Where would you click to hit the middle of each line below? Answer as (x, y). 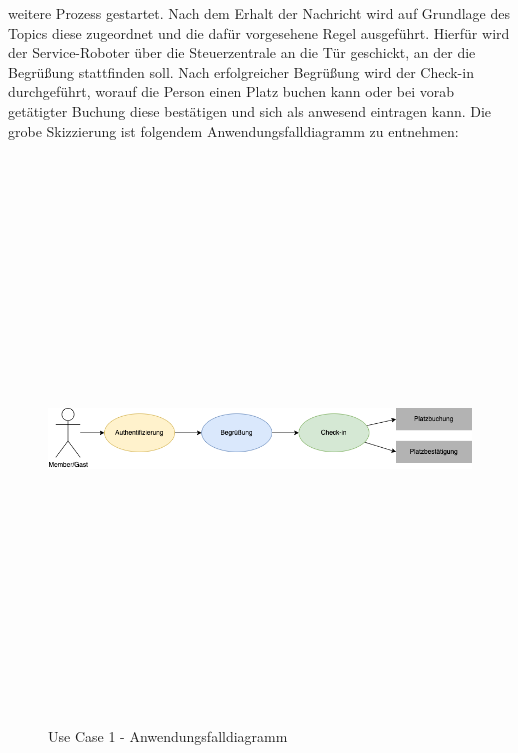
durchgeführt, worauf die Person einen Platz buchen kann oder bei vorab (231, 91)
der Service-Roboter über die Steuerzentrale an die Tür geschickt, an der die (242, 52)
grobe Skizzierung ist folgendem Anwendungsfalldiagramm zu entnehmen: (233, 130)
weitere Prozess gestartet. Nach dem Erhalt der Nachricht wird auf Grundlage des (259, 13)
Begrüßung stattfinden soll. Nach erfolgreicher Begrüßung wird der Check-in (241, 71)
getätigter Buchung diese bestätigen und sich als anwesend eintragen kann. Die (250, 110)
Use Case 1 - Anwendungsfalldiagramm (168, 735)
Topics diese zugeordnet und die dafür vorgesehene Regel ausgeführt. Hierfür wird (259, 32)
